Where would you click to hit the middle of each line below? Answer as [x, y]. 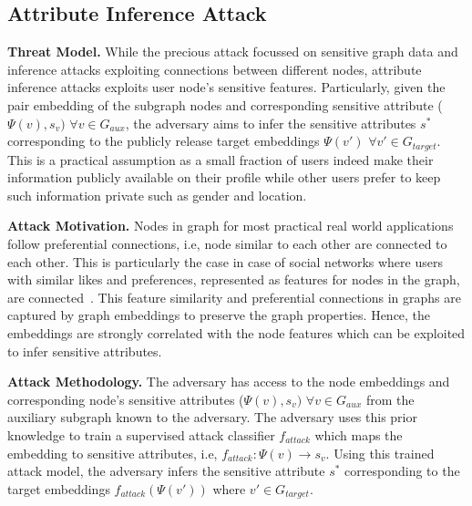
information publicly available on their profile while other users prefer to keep [224, 177]
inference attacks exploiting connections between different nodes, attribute [215, 69]
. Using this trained [380, 453]
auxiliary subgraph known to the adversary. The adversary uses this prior [212, 417]
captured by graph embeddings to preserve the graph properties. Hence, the [219, 315]
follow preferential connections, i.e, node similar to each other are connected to [227, 243]
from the [390, 399]
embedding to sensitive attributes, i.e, [113, 453]
